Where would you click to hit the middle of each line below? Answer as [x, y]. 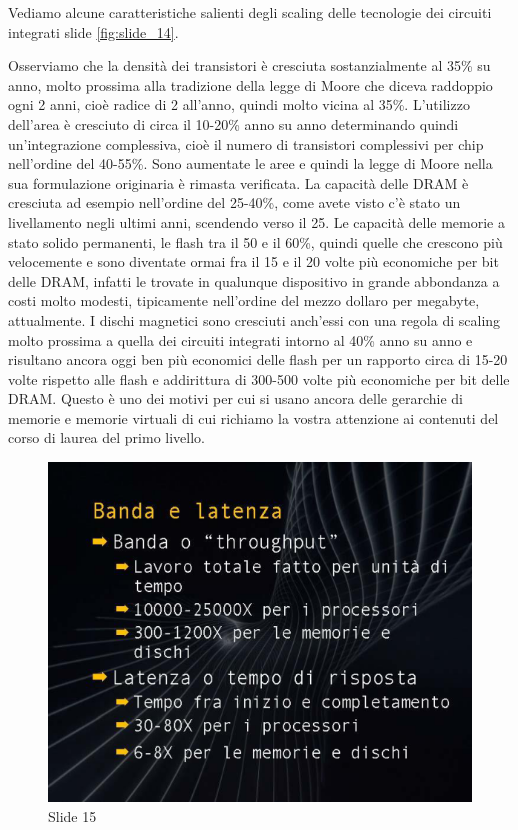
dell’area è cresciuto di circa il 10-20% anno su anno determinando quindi [233, 123]
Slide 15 [72, 815]
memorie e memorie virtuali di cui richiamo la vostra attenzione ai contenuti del [253, 417]
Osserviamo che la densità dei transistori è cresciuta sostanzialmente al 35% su [249, 65]
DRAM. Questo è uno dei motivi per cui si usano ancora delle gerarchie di [235, 398]
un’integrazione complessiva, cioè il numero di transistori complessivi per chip [246, 143]
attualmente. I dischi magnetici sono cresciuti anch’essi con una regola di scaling [254, 319]
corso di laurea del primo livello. [106, 437]
